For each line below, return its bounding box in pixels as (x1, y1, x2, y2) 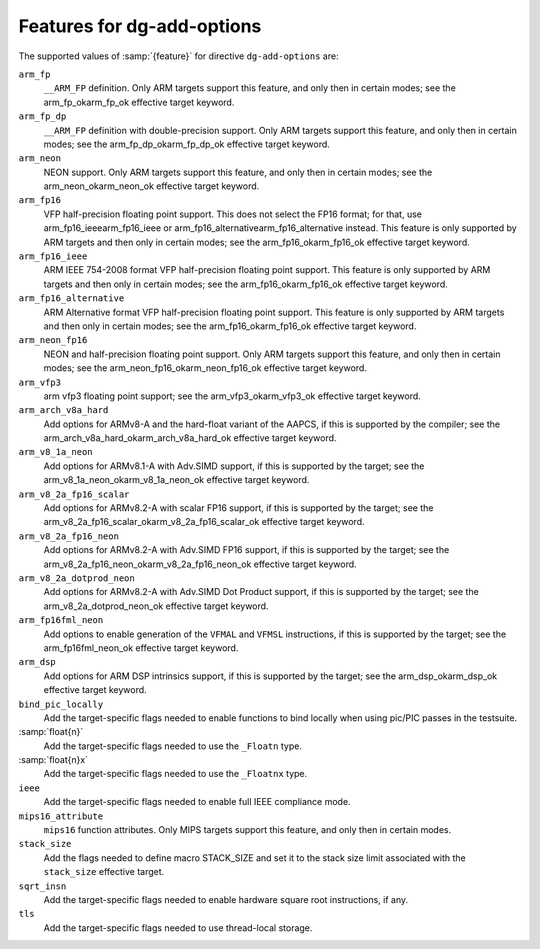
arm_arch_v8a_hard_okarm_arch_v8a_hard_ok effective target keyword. (43, 432, 337, 444)
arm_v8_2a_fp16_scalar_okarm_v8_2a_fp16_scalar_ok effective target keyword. (43, 516, 365, 528)
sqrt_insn (18, 880, 67, 892)
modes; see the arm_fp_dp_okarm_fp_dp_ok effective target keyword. (43, 138, 330, 150)
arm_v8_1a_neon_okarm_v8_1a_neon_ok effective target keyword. (43, 474, 310, 486)
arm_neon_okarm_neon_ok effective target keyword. (43, 180, 260, 192)
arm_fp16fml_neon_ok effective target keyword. (43, 641, 239, 654)
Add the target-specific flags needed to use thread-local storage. (43, 921, 313, 934)
